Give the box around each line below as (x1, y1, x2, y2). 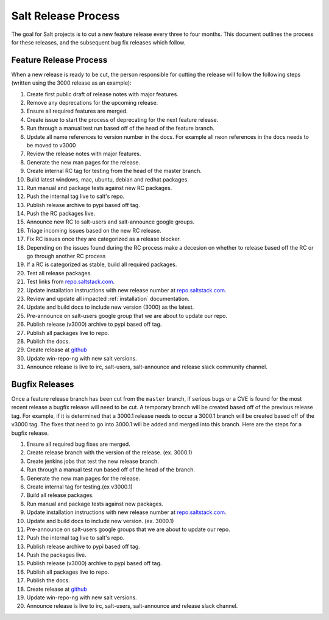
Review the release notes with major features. (26, 150, 141, 158)
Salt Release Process (11, 9, 120, 23)
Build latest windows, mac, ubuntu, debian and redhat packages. (26, 175, 189, 183)
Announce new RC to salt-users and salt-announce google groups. (26, 218, 195, 225)
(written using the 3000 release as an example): (11, 79, 132, 86)
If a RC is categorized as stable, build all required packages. (26, 261, 177, 268)
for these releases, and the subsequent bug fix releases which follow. (11, 38, 186, 46)
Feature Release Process (11, 55, 108, 65)
